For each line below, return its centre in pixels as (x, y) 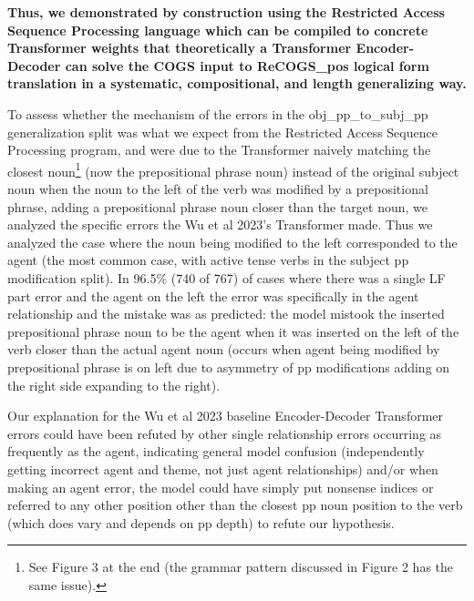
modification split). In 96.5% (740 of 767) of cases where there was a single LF (227, 277)
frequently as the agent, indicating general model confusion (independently (216, 451)
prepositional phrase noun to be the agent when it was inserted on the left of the (233, 331)
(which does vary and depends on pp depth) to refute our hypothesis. (201, 522)
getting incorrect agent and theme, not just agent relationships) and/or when (223, 469)
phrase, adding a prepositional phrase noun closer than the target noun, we (217, 206)
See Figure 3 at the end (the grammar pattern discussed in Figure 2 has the (241, 567)
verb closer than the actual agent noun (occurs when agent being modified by (224, 349)
